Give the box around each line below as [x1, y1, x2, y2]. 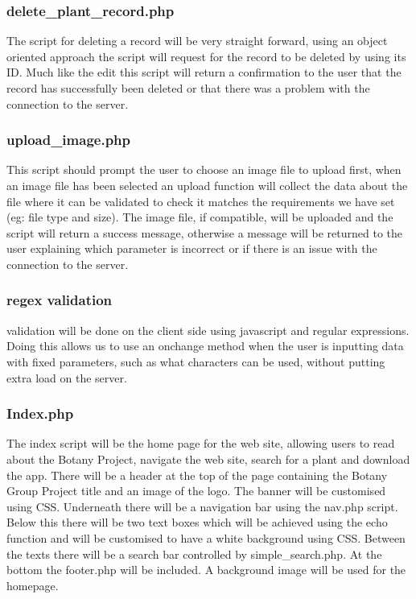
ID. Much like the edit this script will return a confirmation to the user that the [6, 64, 402, 81]
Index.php [6, 403, 74, 423]
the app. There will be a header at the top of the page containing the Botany [6, 466, 388, 483]
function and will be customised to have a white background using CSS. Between [6, 529, 406, 546]
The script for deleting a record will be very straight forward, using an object [6, 32, 388, 49]
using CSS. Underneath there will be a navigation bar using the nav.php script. [6, 498, 398, 514]
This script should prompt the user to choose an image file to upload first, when [6, 161, 402, 178]
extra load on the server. [6, 369, 127, 386]
